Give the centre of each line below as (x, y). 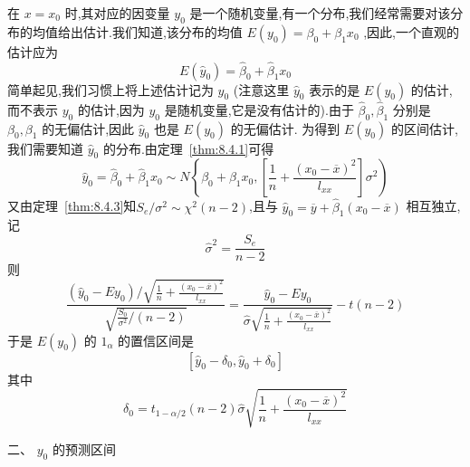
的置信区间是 (156, 340)
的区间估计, (424, 128)
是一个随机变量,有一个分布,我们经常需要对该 (320, 13)
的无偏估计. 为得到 (285, 128)
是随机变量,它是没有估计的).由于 (259, 109)
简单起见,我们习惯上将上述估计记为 (110, 89)
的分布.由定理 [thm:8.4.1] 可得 (188, 148)
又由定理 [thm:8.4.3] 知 (72, 206)
